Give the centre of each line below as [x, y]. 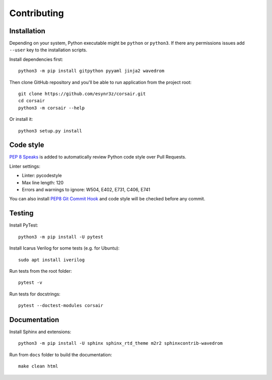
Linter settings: [25, 166]
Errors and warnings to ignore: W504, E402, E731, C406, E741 [86, 190]
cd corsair [32, 101]
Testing [21, 213]
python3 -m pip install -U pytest [61, 237]
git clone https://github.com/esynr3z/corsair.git [82, 94]
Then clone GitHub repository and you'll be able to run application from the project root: [100, 82]
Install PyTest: [24, 225]
